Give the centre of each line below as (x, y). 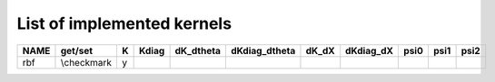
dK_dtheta (198, 50)
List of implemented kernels (124, 23)
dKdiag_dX (370, 50)
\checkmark (86, 62)
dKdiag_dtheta (263, 50)
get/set (77, 50)
